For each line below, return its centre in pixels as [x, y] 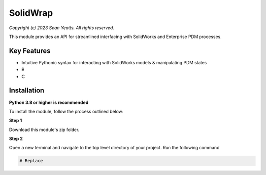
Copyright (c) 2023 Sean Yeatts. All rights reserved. [62, 28]
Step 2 [16, 139]
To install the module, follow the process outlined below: [66, 111]
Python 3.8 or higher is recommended [49, 102]
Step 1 [16, 121]
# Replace [31, 161]
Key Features [30, 51]
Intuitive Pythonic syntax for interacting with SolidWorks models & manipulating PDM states [114, 62]
